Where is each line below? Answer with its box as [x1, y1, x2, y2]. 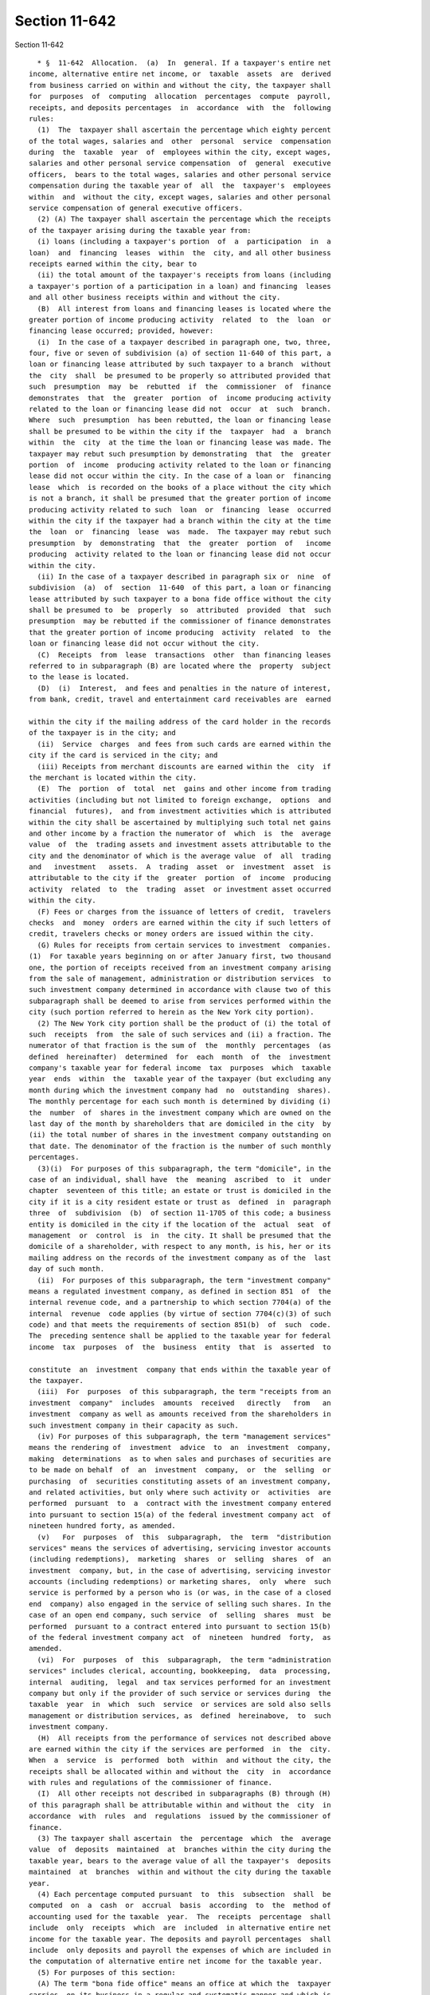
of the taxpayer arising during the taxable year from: [29, 226, 252, 235]
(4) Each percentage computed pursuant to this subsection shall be [37, 1890, 331, 1898]
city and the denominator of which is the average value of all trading [29, 851, 331, 860]
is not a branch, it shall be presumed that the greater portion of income [29, 494, 331, 503]
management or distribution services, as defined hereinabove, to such [29, 1711, 331, 1720]
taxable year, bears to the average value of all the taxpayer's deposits [29, 1856, 331, 1865]
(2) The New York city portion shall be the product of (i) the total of [37, 1018, 331, 1028]
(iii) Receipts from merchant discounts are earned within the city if [37, 762, 331, 771]
